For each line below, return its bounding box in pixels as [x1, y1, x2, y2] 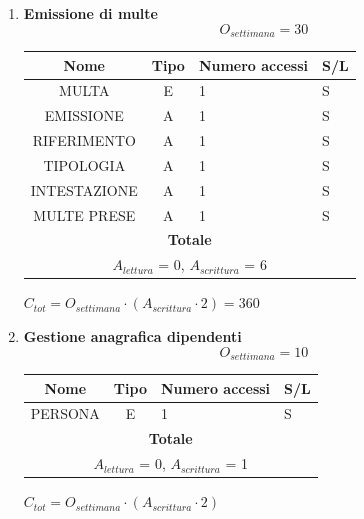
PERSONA [30, 403, 100, 424]
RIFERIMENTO [32, 130, 136, 151]
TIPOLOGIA [43, 154, 126, 175]
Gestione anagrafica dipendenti [23, 325, 242, 346]
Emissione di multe [23, 3, 158, 23]
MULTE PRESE [33, 204, 136, 225]
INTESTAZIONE [30, 179, 138, 200]
